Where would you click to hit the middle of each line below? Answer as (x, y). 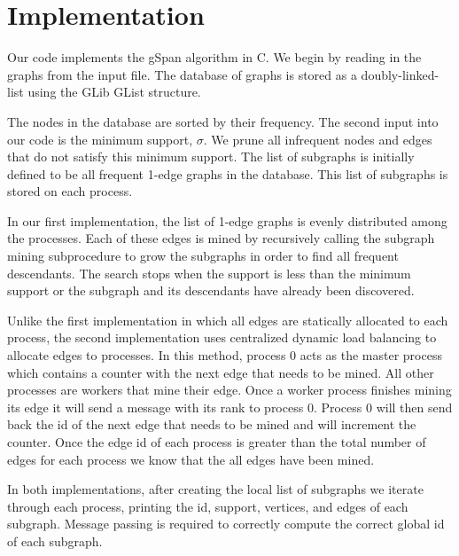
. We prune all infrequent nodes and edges (318, 139)
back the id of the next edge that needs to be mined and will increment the (212, 424)
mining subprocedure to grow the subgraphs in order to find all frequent (203, 256)
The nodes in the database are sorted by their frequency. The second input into (223, 121)
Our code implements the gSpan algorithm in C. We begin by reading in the (214, 57)
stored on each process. (70, 191)
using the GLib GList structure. (114, 92)
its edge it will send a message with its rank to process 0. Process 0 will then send (230, 407)
